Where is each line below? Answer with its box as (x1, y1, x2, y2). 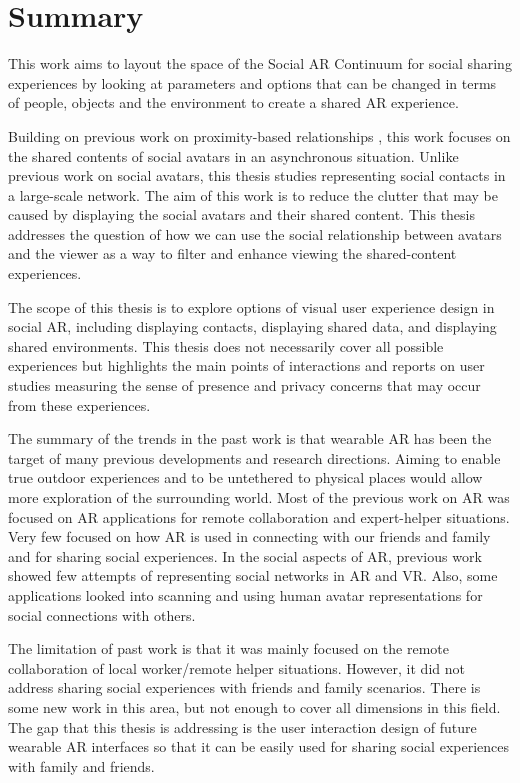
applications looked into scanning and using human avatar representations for (8, 584, 483, 605)
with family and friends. (8, 755, 155, 776)
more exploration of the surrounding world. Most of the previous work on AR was (8, 487, 510, 507)
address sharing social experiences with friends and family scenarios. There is (8, 677, 481, 698)
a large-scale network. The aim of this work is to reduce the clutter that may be (8, 184, 498, 205)
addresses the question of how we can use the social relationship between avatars (8, 223, 502, 244)
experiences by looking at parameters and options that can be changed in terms (8, 72, 497, 93)
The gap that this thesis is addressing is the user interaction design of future (8, 716, 477, 737)
